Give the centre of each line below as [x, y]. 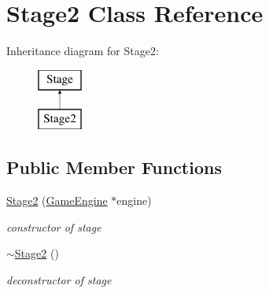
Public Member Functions [114, 167]
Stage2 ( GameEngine [57, 200]
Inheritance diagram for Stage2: [83, 51]
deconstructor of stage [59, 279]
